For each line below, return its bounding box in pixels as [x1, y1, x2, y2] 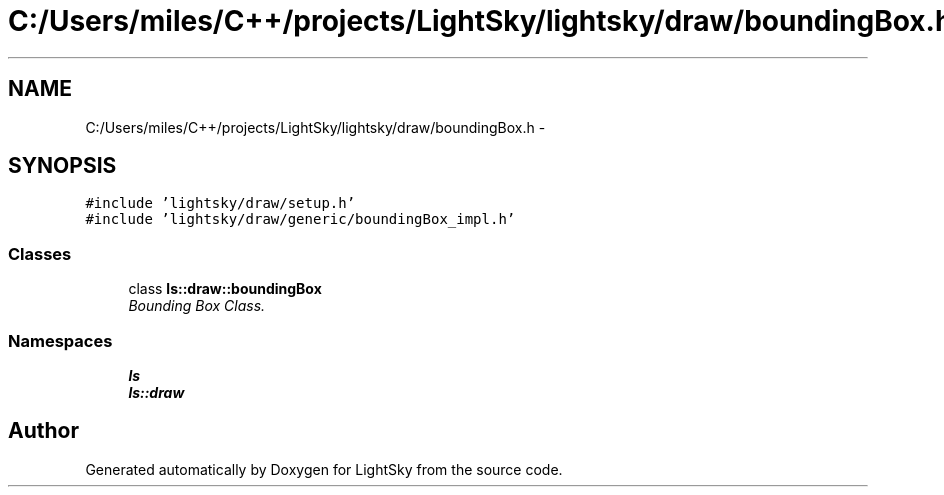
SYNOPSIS [8, 153, 117, 179]
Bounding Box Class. [128, 297, 266, 315]
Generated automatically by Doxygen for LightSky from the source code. [85, 460, 563, 478]
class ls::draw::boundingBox [128, 280, 322, 298]
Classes [8, 243, 72, 264]
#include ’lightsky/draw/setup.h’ [85, 195, 356, 212]
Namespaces [8, 330, 113, 351]
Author [8, 418, 79, 444]
